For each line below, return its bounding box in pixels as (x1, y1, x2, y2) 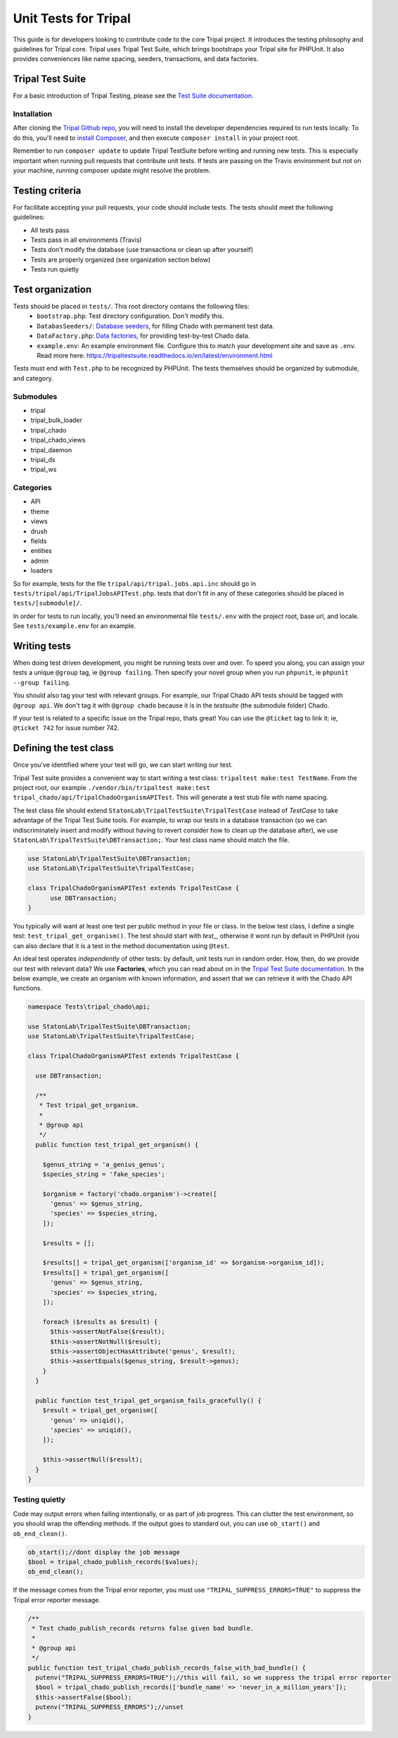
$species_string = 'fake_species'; (42, 1170, 165, 1178)
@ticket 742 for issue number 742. (13, 724, 120, 732)
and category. (13, 373, 53, 383)
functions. (13, 984, 42, 992)
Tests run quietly (30, 265, 79, 274)
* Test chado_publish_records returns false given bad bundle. (32, 1625, 255, 1632)
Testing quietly (13, 1495, 66, 1504)
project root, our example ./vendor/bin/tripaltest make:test (13, 784, 211, 792)
